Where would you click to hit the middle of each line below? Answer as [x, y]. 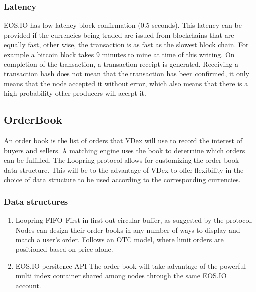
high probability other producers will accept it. [75, 93]
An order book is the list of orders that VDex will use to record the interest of [123, 141]
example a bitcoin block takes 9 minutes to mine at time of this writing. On [119, 54]
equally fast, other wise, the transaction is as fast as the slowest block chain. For [126, 44]
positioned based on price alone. [64, 249]
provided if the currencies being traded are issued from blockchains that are [119, 34]
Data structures [36, 202]
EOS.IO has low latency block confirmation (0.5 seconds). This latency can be [123, 25]
